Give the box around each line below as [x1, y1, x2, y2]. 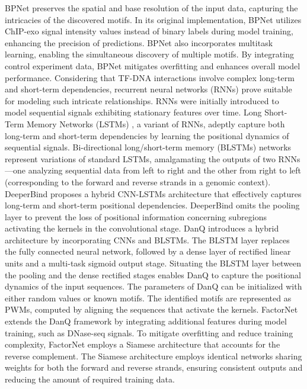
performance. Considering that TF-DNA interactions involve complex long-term [5, 71, 295, 83]
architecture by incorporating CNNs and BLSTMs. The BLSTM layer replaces [5, 233, 290, 246]
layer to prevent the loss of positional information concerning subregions [5, 210, 267, 223]
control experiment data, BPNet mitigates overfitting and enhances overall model [5, 59, 300, 72]
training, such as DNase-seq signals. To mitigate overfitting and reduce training [5, 326, 293, 339]
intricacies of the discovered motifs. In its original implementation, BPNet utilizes [5, 13, 302, 25]
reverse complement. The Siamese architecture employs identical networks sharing [5, 349, 302, 362]
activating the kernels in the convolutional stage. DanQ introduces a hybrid [5, 222, 279, 234]
